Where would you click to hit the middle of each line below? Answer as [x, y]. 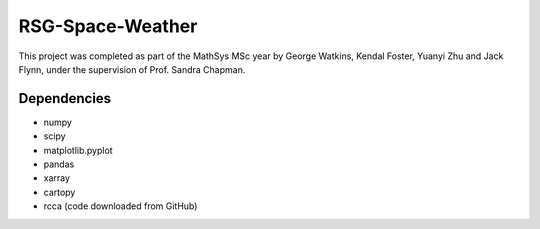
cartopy [59, 192]
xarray [56, 178]
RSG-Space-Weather [108, 26]
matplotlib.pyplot [78, 150]
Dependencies [65, 98]
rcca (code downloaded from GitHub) [120, 206]
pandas [59, 164]
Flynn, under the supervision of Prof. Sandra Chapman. [132, 69]
